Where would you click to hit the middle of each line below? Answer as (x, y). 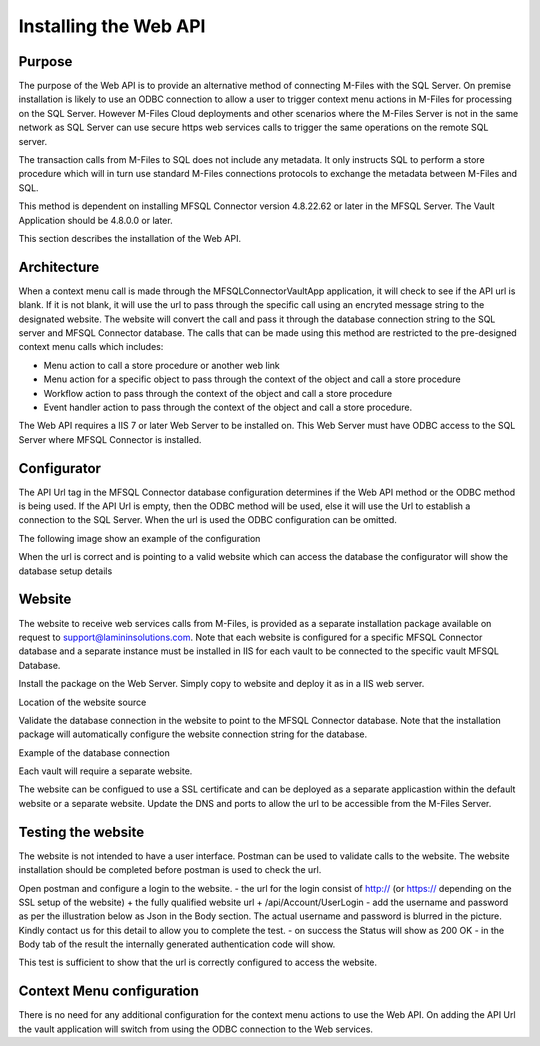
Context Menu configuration (109, 991)
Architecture (59, 266)
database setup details (65, 571)
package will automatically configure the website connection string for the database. (193, 734)
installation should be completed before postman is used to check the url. (170, 870)
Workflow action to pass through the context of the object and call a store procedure (218, 393)
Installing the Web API (112, 26)
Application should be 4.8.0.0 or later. (96, 220)
